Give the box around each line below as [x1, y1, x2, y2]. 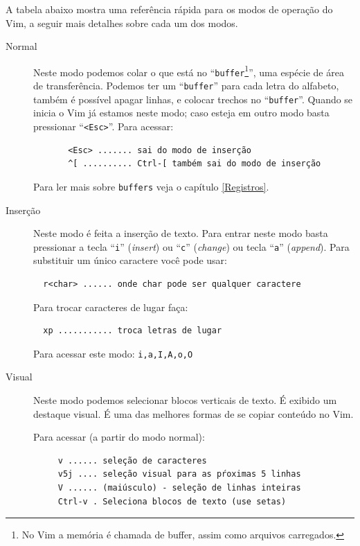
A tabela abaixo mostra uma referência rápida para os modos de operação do [6, 2, 333, 16]
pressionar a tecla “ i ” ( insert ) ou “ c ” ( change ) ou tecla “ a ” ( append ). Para [33, 239, 350, 254]
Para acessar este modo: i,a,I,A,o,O [33, 346, 193, 360]
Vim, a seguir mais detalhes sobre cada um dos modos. [6, 15, 238, 30]
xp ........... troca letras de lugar [43, 326, 222, 336]
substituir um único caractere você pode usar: [33, 253, 227, 267]
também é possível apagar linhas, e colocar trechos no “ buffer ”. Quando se [33, 91, 353, 106]
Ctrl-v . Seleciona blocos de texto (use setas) [57, 496, 287, 507]
